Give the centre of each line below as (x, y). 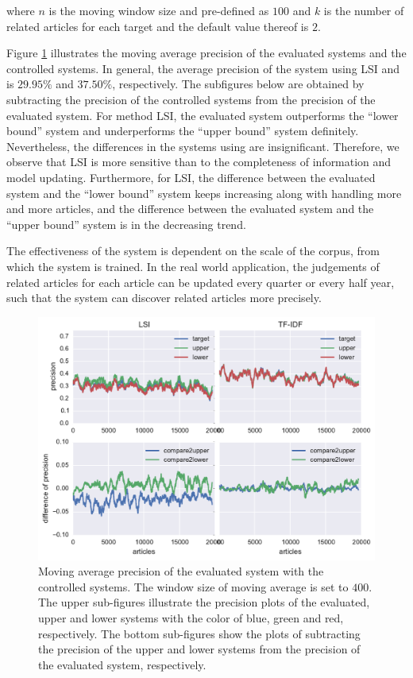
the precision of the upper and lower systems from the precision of (199, 649)
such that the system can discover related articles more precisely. (164, 298)
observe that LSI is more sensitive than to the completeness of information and (199, 162)
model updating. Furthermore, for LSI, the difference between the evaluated (191, 177)
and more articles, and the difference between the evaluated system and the (190, 209)
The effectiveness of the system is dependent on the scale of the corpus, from (193, 251)
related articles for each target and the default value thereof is (158, 26)
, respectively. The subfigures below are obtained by (238, 84)
